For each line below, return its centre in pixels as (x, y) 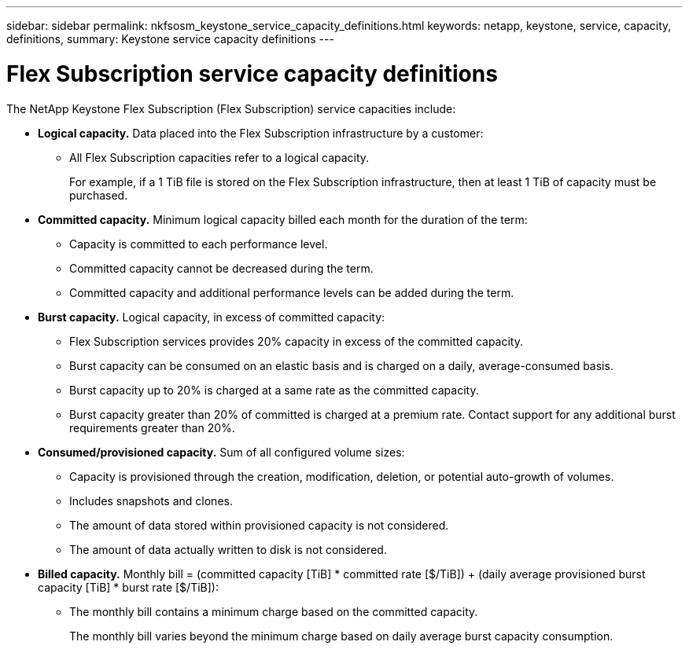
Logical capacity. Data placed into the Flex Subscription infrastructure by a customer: (261, 133)
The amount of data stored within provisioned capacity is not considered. (259, 525)
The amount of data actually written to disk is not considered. (228, 549)
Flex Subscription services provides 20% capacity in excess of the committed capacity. (296, 341)
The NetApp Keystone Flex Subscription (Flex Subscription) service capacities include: (231, 108)
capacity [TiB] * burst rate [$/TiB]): (128, 587)
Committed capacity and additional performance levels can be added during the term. (292, 292)
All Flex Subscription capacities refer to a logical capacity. (219, 157)
